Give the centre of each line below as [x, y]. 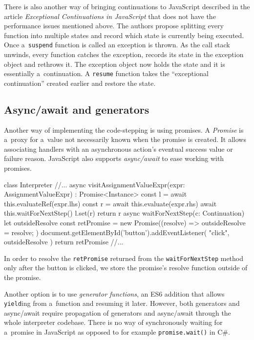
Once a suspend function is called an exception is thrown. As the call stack [117, 45]
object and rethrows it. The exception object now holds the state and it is [115, 64]
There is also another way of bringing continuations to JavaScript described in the [127, 6]
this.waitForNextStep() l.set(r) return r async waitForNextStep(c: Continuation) [124, 213]
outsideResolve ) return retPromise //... [64, 242]
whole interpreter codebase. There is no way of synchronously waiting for [113, 322]
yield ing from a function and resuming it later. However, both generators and [122, 303]
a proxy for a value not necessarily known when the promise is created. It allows [125, 139]
